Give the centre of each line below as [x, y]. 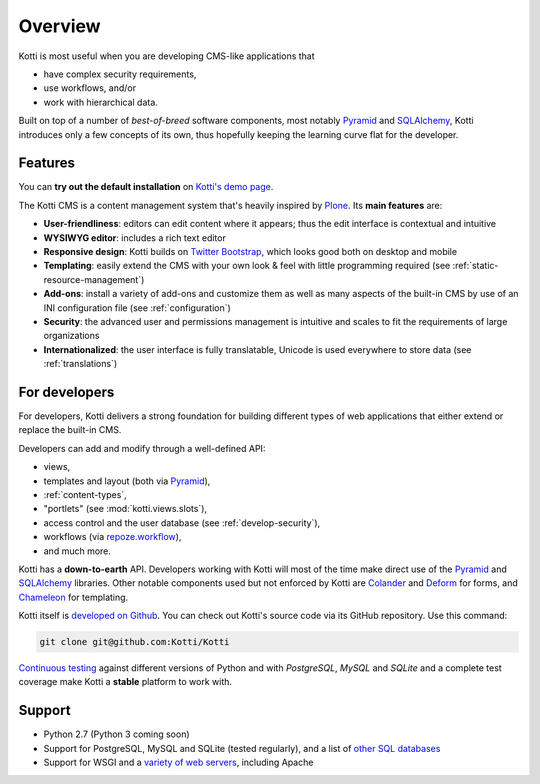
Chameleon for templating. [73, 597]
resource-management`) [94, 279]
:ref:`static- [475, 266]
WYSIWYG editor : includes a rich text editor [135, 237]
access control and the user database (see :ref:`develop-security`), [182, 522]
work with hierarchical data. [101, 102]
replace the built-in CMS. [70, 430]
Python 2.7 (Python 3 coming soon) [116, 734]
